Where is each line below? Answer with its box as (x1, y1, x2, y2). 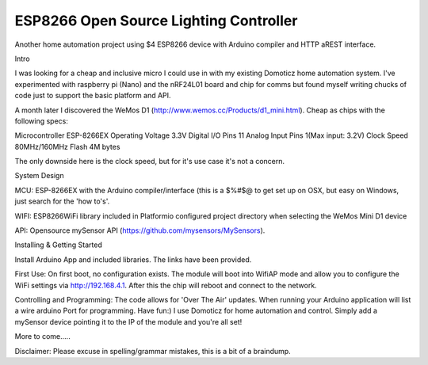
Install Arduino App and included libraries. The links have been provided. (14, 254, 252, 264)
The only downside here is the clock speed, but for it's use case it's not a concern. (14, 157, 285, 166)
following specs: (14, 116, 69, 126)
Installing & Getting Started (14, 240, 102, 249)
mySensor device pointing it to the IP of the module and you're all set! (14, 317, 243, 326)
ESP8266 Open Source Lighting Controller (14, 12, 298, 29)
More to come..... (14, 332, 71, 341)
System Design (14, 171, 64, 181)
